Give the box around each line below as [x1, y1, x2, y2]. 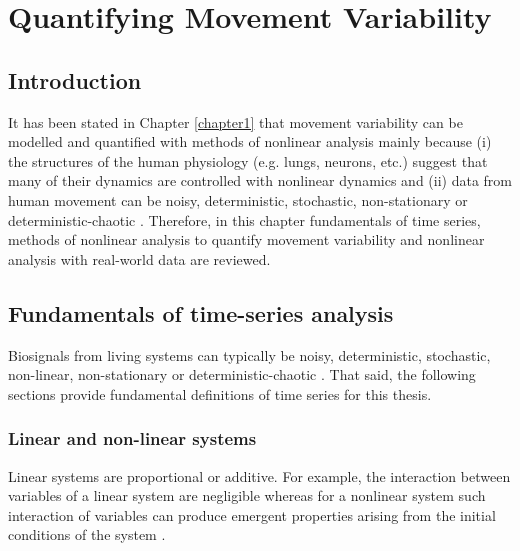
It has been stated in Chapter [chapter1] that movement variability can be [8, 111, 463, 132]
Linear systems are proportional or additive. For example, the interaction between [8, 465, 511, 486]
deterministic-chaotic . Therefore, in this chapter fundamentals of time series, [8, 209, 481, 230]
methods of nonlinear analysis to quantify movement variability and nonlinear [8, 229, 485, 250]
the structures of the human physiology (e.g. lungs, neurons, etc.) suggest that [8, 150, 488, 171]
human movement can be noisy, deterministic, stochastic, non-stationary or [8, 189, 468, 210]
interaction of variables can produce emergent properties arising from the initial [8, 504, 496, 525]
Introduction [8, 64, 142, 95]
